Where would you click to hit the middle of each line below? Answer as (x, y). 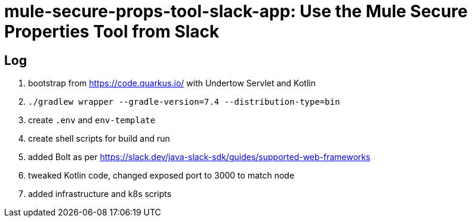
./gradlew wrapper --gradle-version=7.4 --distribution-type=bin (184, 102)
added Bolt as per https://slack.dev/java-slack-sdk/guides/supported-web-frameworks (199, 157)
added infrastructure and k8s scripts (100, 194)
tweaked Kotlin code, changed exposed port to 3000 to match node (161, 176)
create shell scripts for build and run (99, 139)
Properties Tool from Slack (112, 32)
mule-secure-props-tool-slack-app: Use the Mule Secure (236, 11)
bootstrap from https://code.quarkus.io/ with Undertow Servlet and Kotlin (172, 83)
